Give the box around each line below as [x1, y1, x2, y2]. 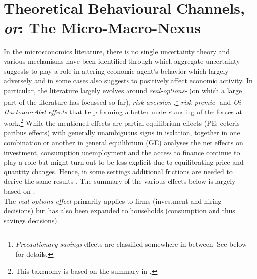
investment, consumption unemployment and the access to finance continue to [4, 147, 240, 157]
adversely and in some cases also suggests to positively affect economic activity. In [4, 75, 253, 86]
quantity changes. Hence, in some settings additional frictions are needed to [4, 166, 233, 176]
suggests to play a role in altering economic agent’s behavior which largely [4, 65, 229, 76]
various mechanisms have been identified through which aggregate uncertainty [4, 56, 240, 66]
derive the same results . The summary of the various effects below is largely [4, 176, 236, 186]
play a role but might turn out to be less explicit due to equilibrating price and [4, 157, 244, 167]
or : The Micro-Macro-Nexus [4, 17, 201, 38]
